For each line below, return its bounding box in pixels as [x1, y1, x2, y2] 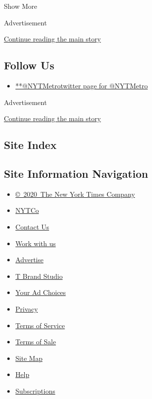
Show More [4, 1, 37, 11]
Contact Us [15, 221, 50, 231]
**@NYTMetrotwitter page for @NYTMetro [15, 80, 148, 90]
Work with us [15, 238, 56, 248]
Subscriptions [15, 385, 55, 396]
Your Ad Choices [15, 287, 66, 297]
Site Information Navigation [4, 166, 148, 181]
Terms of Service [15, 320, 65, 330]
